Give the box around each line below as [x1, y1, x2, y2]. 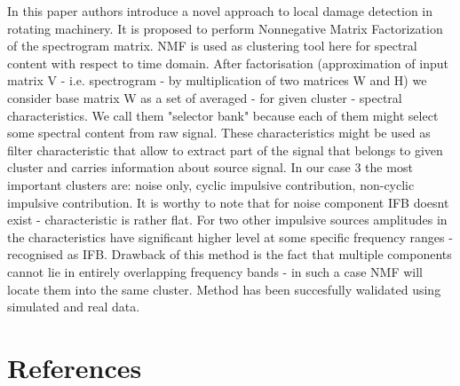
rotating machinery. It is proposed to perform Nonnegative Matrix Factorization [7, 19, 443, 37]
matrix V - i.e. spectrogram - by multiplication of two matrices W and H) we [7, 71, 427, 90]
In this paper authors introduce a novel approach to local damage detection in [7, 2, 433, 20]
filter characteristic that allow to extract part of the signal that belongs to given [7, 140, 443, 159]
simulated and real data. [7, 297, 140, 316]
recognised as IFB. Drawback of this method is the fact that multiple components [7, 245, 452, 264]
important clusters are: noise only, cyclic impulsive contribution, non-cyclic [7, 175, 415, 193]
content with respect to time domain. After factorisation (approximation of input [7, 53, 448, 72]
